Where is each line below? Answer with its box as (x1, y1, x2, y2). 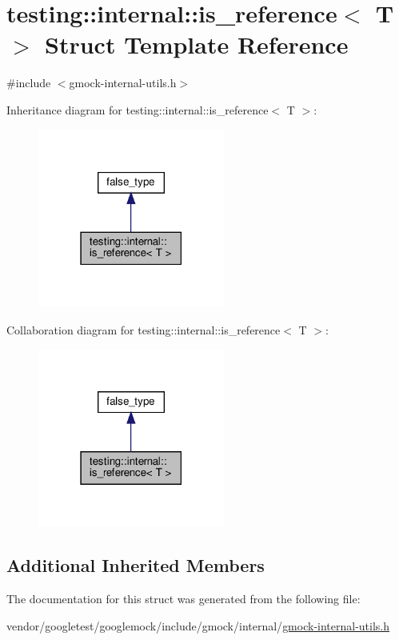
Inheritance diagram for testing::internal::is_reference (6, 101, 269, 118)
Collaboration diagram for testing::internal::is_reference (6, 321, 281, 338)
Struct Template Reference (45, 28, 349, 61)
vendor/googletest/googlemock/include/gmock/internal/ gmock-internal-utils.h (6, 617, 390, 634)
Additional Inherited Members (6, 553, 265, 578)
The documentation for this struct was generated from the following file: (6, 590, 361, 607)
